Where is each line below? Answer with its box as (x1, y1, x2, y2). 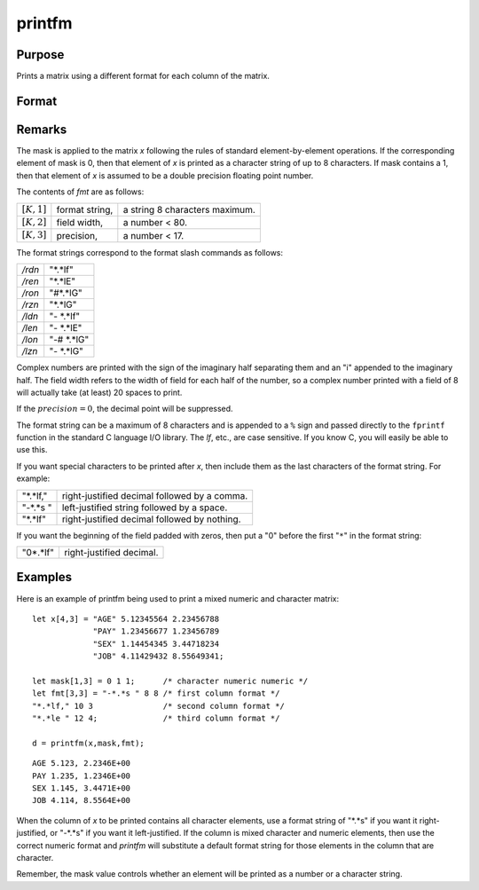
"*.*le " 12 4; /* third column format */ (32, 713, 280, 723)
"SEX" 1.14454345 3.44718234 (92, 639, 220, 649)
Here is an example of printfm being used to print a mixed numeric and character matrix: (16, 593, 340, 603)
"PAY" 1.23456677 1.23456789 (92, 626, 220, 636)
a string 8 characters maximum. (122, 203, 256, 216)
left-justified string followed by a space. (61, 501, 228, 514)
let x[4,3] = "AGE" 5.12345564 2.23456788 (32, 613, 220, 624)
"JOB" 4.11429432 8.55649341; (92, 651, 224, 661)
